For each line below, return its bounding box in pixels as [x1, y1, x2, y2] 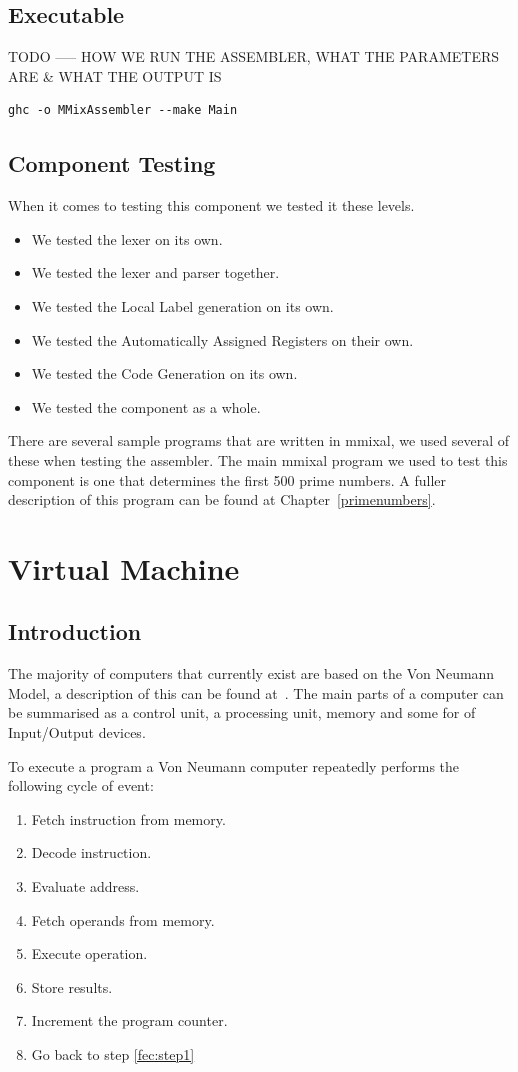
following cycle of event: [8, 775, 154, 796]
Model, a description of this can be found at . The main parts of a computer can [8, 682, 504, 703]
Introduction [8, 616, 142, 647]
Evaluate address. [31, 876, 140, 897]
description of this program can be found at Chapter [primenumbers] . [8, 489, 436, 510]
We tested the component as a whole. [31, 396, 261, 417]
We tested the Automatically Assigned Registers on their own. [31, 329, 414, 350]
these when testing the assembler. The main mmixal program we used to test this [8, 449, 508, 470]
